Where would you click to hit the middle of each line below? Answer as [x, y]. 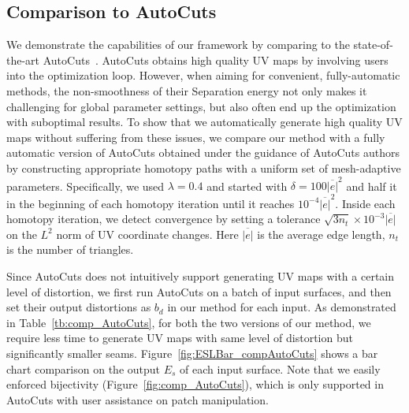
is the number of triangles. [70, 249]
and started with [247, 186]
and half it [372, 186]
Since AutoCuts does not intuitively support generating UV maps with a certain [200, 275]
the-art [23, 60]
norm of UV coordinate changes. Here [147, 234]
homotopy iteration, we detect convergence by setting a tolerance [164, 219]
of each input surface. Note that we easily [280, 368]
